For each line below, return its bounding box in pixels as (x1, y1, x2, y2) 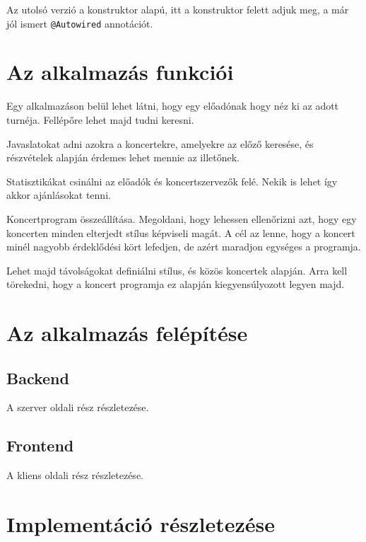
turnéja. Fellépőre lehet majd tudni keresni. (6, 112, 194, 127)
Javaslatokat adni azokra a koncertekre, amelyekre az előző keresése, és (6, 136, 314, 151)
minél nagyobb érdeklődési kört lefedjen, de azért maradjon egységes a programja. (6, 239, 361, 254)
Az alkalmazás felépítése (6, 318, 248, 347)
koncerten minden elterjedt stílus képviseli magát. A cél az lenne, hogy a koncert (6, 225, 355, 240)
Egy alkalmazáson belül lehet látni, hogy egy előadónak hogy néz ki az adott (6, 98, 339, 113)
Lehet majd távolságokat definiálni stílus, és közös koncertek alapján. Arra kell (6, 263, 348, 277)
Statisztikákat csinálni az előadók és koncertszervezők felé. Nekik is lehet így (6, 173, 338, 188)
